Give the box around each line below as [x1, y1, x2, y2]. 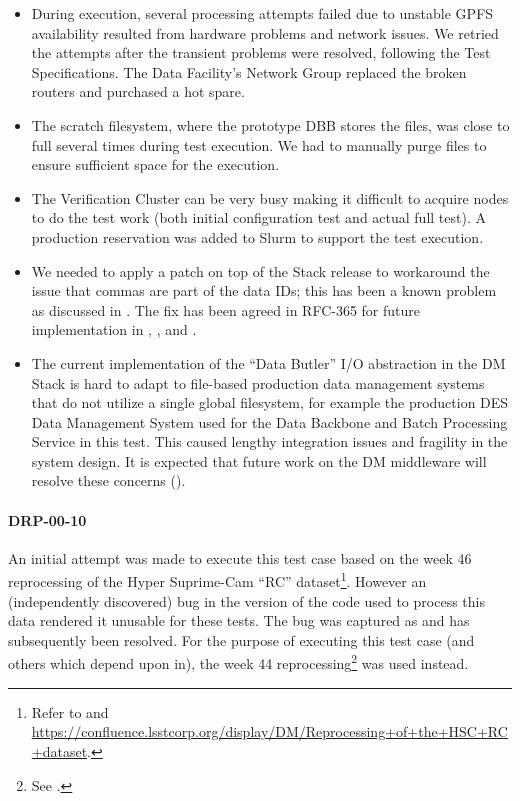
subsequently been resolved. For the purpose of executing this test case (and [8, 629, 475, 650]
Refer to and [31, 701, 109, 722]
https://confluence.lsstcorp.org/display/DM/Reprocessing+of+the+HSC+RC [31, 721, 508, 742]
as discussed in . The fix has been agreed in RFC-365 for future [31, 299, 421, 320]
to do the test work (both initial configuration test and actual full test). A [31, 207, 486, 228]
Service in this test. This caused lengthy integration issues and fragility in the [31, 431, 508, 452]
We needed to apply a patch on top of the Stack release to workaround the [31, 260, 490, 281]
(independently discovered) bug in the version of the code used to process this [8, 590, 485, 611]
